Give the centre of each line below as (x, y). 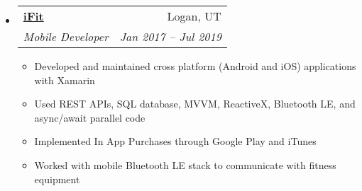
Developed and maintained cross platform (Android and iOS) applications (195, 66)
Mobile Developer (66, 36)
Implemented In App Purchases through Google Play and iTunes (175, 141)
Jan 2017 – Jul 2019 (170, 36)
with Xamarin (65, 80)
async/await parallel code (90, 117)
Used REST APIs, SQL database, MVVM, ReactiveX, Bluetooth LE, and (195, 104)
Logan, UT (194, 16)
